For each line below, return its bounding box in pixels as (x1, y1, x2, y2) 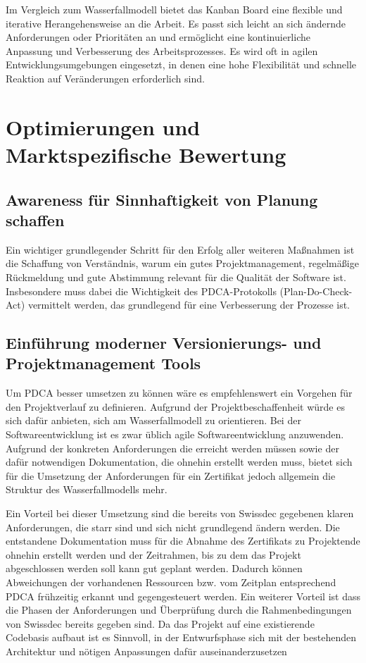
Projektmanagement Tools (6, 352, 201, 374)
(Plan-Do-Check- (279, 283, 353, 298)
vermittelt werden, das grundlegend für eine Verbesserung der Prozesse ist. (27, 297, 351, 312)
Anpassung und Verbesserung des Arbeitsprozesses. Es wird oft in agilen (6, 43, 318, 58)
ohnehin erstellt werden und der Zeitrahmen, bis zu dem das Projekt (6, 547, 301, 562)
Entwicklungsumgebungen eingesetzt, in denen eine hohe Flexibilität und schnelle (6, 57, 357, 72)
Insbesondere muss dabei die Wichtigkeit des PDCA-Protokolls (6, 283, 277, 298)
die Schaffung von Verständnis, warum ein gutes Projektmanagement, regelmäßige (6, 256, 359, 271)
